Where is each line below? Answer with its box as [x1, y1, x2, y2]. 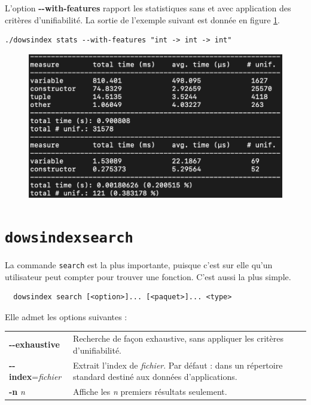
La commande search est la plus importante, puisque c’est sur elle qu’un [5, 258, 273, 271]
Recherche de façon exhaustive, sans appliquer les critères [73, 332, 283, 345]
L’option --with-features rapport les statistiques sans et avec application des [5, 2, 291, 14]
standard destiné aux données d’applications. [73, 370, 237, 383]
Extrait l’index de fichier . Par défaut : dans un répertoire [73, 358, 283, 371]
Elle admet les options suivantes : [5, 310, 127, 323]
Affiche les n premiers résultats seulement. [73, 385, 227, 398]
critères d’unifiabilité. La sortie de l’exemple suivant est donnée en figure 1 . [5, 13, 280, 26]
